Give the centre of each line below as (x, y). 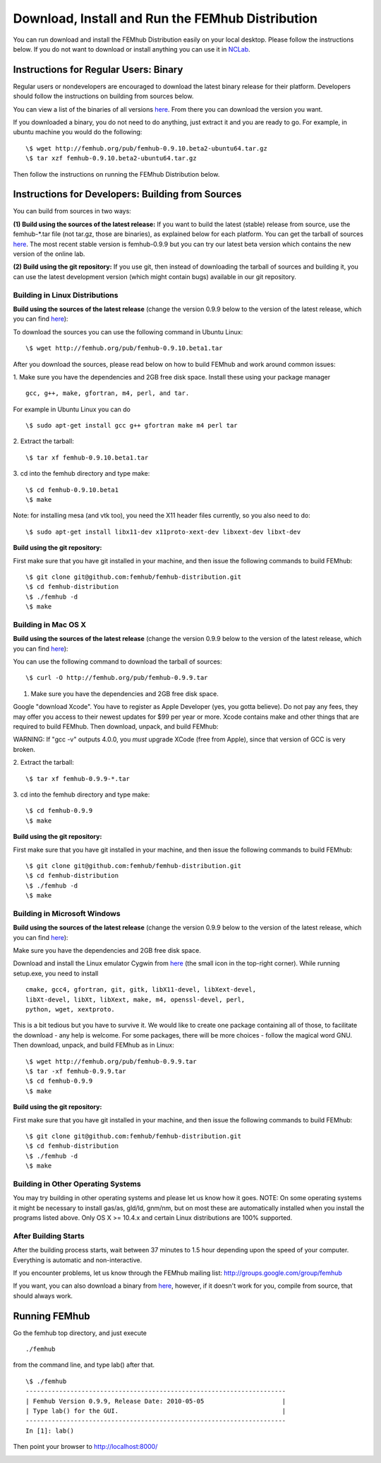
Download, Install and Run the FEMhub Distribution (165, 18)
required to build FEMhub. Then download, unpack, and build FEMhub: (116, 727)
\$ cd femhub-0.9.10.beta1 (72, 490)
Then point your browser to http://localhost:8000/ (85, 1447)
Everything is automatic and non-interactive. (78, 1260)
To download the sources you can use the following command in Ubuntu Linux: (128, 331)
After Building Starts (49, 1235)
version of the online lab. (49, 254)
